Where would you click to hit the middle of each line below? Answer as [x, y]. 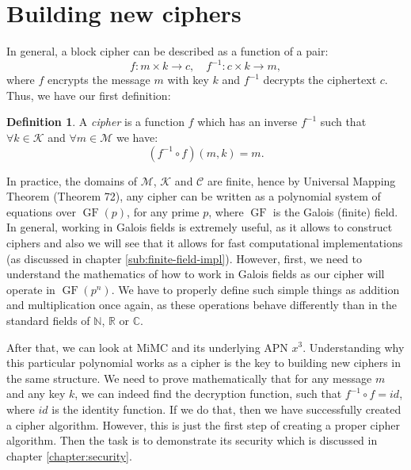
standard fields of [48, 320]
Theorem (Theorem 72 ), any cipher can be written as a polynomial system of [194, 196]
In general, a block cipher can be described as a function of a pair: [167, 51]
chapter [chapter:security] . [69, 455]
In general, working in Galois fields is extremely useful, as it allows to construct [200, 227]
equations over [42, 211]
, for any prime [163, 211]
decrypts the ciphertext [320, 80]
